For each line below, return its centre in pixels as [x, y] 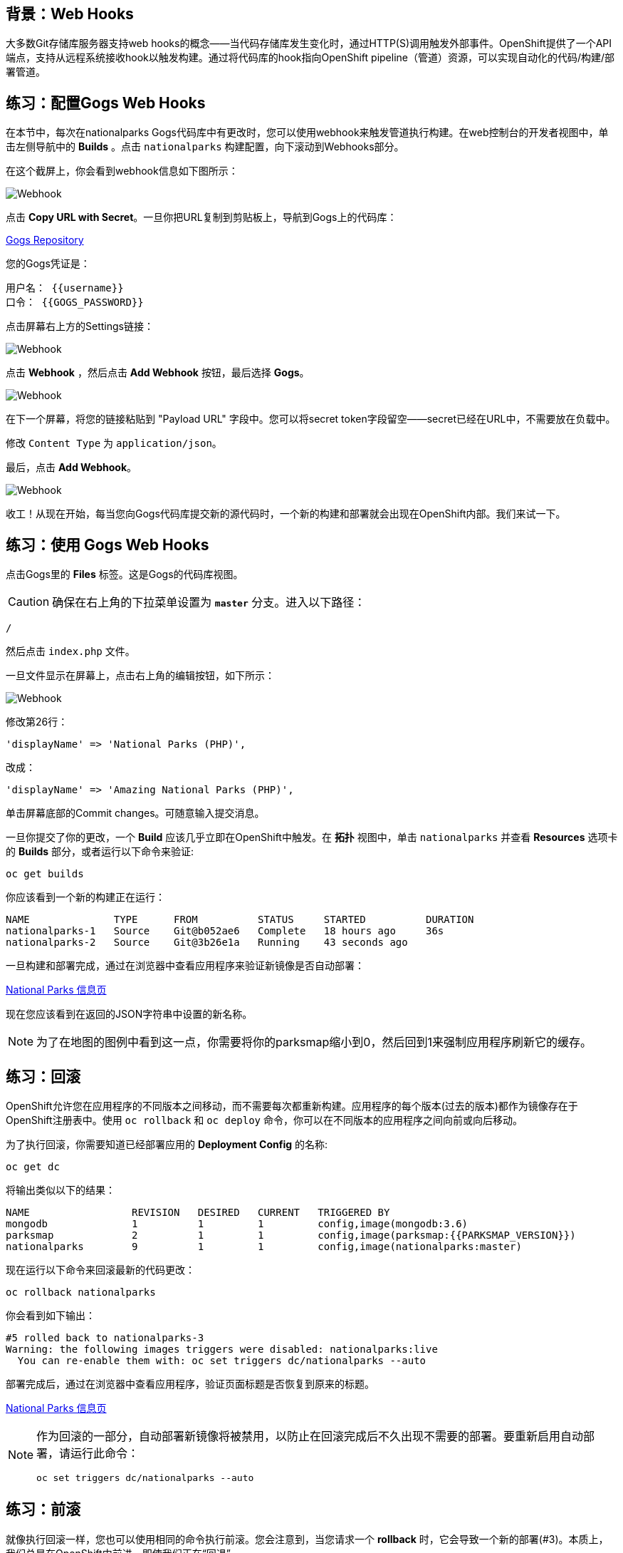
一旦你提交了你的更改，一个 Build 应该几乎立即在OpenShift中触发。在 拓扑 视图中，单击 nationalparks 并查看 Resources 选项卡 [312, 837]
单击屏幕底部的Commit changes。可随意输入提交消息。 [135, 813]
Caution [29, 602]
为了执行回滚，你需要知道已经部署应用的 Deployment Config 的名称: [167, 1144]
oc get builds [45, 874]
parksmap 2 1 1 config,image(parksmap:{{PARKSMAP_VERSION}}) [291, 1235]
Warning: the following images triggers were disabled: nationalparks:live [222, 1349]
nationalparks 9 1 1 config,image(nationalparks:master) [264, 1246]
